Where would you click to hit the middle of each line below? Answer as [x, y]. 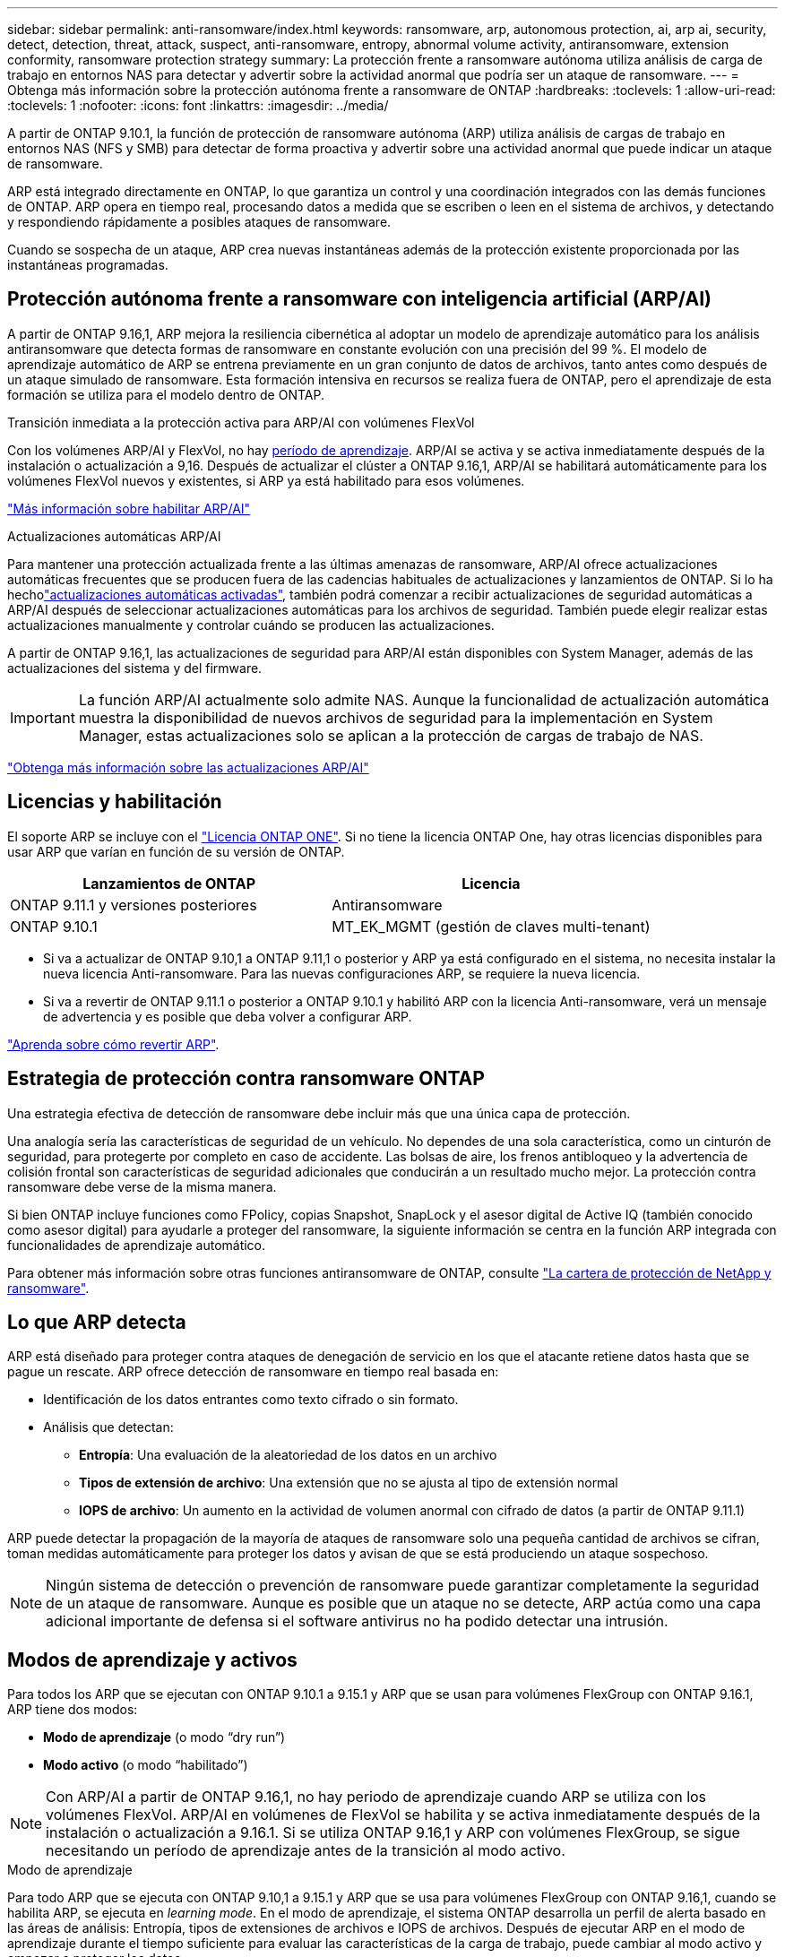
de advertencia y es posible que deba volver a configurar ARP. [228, 1016]
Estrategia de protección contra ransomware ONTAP [246, 1079]
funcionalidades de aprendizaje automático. [137, 1245]
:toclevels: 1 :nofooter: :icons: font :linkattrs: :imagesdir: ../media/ [198, 105]
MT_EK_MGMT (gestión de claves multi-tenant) [491, 926]
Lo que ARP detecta [97, 1322]
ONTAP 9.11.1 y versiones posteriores [134, 905]
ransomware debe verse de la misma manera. [142, 1186]
